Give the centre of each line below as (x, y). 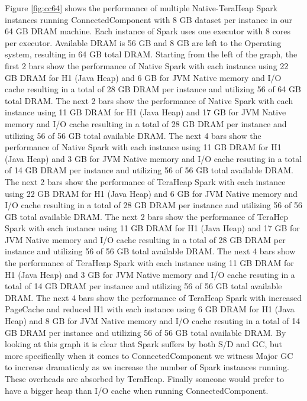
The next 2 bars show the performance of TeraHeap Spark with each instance (145, 181)
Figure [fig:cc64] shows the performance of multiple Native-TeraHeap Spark (141, 8)
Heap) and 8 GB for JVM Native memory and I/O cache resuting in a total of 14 (153, 321)
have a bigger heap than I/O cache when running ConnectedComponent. (137, 390)
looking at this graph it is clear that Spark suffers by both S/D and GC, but (144, 344)
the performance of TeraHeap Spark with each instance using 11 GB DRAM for (149, 263)
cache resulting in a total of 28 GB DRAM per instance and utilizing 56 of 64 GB (153, 89)
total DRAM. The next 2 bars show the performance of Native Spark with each (149, 100)
